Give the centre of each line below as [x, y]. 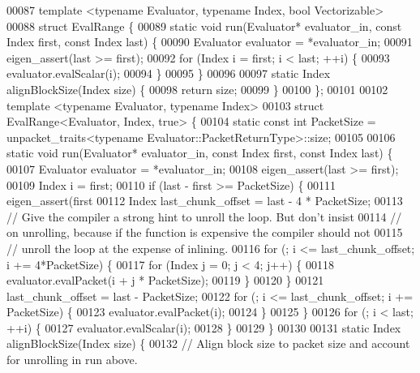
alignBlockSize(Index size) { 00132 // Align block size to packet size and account [208, 343]
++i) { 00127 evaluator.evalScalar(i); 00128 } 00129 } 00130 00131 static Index [204, 327]
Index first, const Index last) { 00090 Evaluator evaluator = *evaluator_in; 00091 [210, 42]
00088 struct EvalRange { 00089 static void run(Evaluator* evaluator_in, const [204, 26]
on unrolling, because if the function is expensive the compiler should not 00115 [205, 232]
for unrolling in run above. [72, 360]
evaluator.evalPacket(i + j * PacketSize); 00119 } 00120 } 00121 [165, 280]
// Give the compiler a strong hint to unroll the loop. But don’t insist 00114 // [204, 216]
